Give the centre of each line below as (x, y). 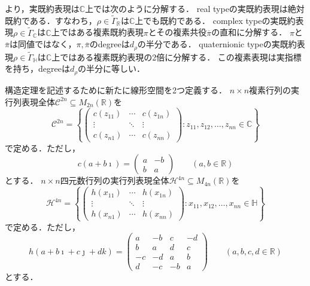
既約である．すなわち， (51, 20)
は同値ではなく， (43, 44)
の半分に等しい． (112, 69)
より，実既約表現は (42, 8)
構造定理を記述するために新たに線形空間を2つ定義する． (116, 89)
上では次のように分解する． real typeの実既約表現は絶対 (195, 8)
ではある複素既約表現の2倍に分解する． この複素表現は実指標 (181, 57)
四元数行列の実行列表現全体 (115, 180)
